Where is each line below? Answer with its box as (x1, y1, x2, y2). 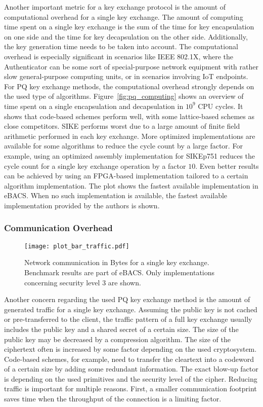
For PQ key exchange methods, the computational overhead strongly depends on (4, 81, 254, 91)
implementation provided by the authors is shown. (4, 200, 160, 210)
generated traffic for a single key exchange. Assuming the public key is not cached (4, 304, 257, 314)
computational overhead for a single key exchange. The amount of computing (4, 11, 243, 22)
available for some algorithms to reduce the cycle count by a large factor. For (4, 140, 243, 151)
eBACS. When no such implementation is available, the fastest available (4, 190, 228, 201)
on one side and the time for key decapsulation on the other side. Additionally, (4, 31, 248, 42)
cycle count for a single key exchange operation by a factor (4, 160, 186, 171)
